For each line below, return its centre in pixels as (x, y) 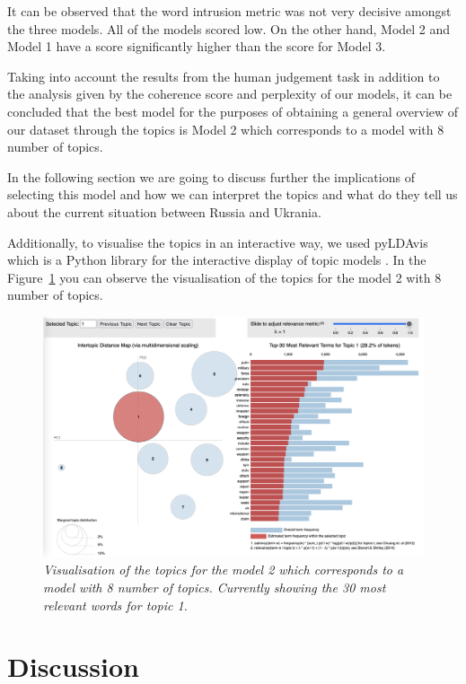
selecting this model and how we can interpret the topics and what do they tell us (233, 194)
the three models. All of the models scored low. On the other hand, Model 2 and (229, 28)
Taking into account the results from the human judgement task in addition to (224, 76)
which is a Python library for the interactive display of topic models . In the (217, 260)
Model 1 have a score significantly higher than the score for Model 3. (197, 46)
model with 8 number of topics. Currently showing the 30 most (215, 587)
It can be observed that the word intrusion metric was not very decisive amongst (229, 11)
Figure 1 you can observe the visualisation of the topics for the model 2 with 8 (224, 277)
